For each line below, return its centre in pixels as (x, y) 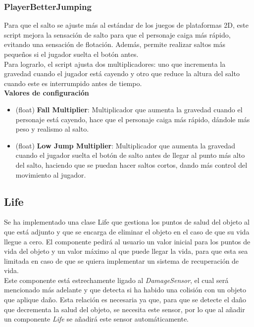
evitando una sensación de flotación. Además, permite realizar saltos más (115, 44)
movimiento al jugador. (51, 174)
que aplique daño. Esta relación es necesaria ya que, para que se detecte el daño (125, 300)
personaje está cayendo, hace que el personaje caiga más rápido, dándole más (133, 119)
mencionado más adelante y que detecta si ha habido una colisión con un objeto (125, 290)
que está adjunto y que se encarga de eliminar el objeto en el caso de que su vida (127, 231)
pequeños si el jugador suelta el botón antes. (71, 54)
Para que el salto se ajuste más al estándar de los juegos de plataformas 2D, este (126, 25)
